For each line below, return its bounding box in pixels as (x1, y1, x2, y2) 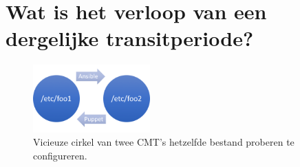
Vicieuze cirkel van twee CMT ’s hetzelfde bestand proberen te (33, 135, 294, 149)
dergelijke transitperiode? (6, 24, 254, 52)
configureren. (33, 148, 87, 162)
